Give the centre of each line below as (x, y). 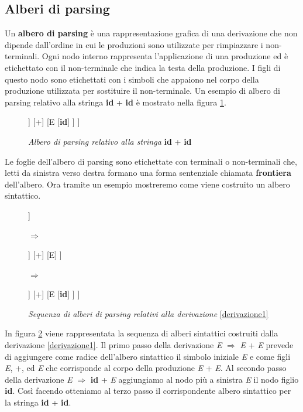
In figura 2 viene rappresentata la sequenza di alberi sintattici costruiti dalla (142, 333)
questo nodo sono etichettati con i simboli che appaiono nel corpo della (132, 79)
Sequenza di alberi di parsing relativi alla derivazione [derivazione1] (148, 313)
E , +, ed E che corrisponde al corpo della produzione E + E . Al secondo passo (146, 368)
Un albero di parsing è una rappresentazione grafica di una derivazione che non (151, 33)
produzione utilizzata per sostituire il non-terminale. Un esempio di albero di (143, 91)
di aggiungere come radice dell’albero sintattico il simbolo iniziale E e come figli (148, 356)
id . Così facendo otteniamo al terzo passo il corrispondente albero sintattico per (148, 391)
